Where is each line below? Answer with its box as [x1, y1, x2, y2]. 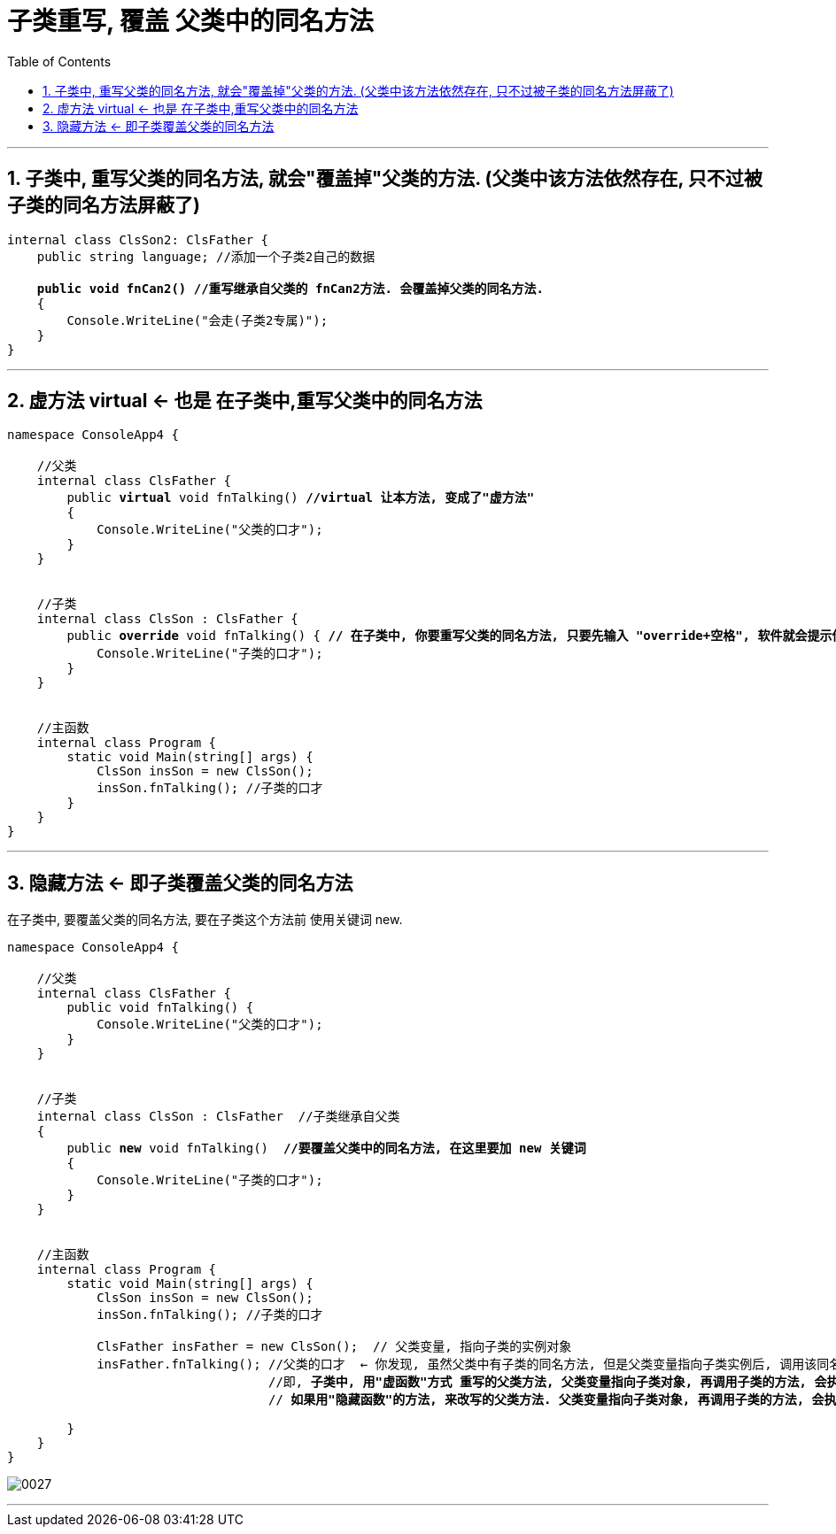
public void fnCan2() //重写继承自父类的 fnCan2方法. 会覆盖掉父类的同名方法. [36, 281, 544, 296]
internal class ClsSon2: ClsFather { [7, 232, 269, 247]
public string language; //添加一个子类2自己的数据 [36, 249, 375, 264]
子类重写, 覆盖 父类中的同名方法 [7, 6, 374, 36]
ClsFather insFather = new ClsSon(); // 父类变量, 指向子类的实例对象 [97, 1339, 572, 1354]
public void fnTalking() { [66, 1000, 254, 1015]
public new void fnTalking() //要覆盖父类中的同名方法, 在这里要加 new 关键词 [66, 1141, 586, 1156]
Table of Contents [7, 53, 112, 69]
